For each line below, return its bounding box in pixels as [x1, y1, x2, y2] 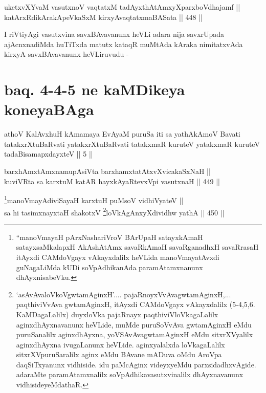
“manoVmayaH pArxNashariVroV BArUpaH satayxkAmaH [16, 231, 203, 242]
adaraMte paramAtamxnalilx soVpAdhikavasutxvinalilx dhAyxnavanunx [16, 369, 243, 380]
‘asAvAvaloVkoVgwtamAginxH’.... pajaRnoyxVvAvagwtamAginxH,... [16, 289, 231, 299]
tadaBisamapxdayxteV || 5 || [4, 148, 93, 159]
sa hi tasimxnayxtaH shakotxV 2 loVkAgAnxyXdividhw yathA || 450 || [4, 205, 225, 217]
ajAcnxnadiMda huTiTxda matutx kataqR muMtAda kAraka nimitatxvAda [4, 38, 243, 49]
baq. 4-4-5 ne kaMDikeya [4, 79, 185, 100]
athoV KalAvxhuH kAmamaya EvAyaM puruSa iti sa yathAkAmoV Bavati [4, 128, 240, 139]
